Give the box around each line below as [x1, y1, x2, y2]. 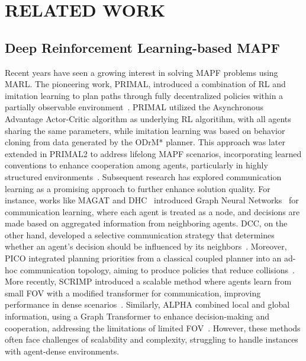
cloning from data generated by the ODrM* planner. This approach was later [5, 136, 285, 148]
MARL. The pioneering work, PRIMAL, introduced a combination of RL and [5, 78, 286, 90]
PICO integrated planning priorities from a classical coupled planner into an [5, 252, 282, 264]
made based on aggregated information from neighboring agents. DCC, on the [5, 217, 288, 229]
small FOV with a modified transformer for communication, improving [5, 286, 261, 299]
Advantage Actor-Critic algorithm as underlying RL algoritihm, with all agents [5, 112, 291, 124]
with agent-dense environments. [5, 344, 120, 357]
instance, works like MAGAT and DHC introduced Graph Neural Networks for [5, 194, 299, 206]
